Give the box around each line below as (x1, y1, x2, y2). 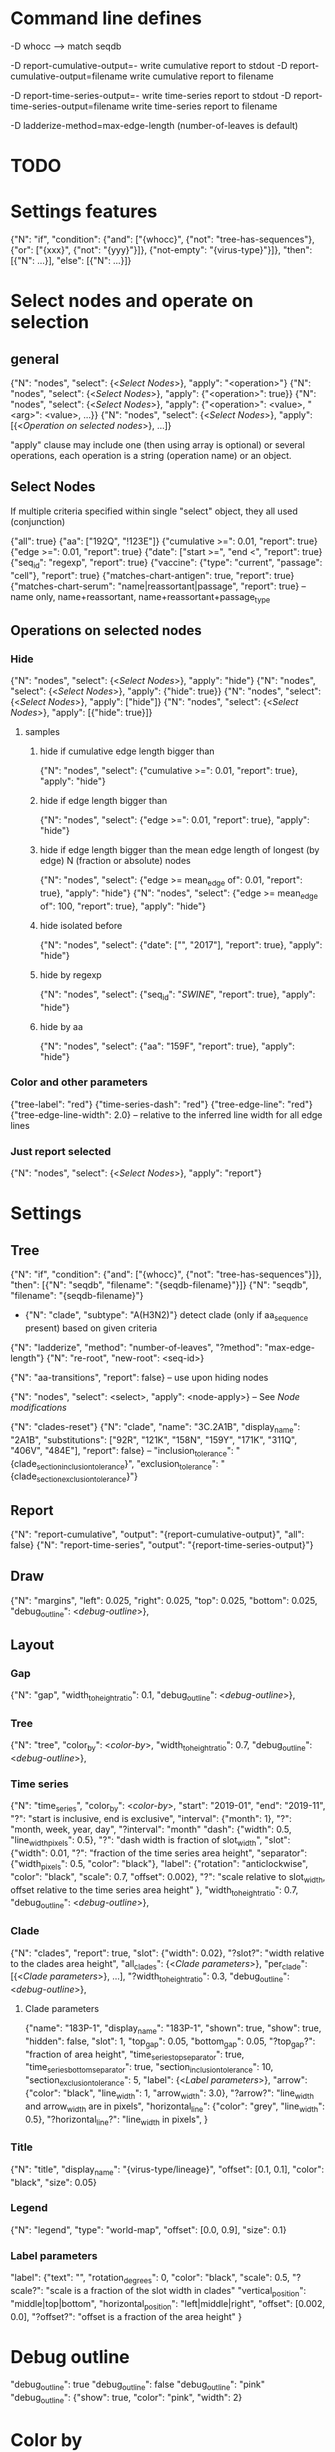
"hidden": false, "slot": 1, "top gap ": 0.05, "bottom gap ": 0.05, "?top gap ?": (24, 2035, 316, 2049)
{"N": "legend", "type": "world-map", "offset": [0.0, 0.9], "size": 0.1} (10, 2223, 287, 2236)
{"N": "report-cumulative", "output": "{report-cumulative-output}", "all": (10, 1528, 305, 1540)
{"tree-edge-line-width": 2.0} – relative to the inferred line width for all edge (10, 1108, 323, 1121)
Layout (10, 1636, 55, 1653)
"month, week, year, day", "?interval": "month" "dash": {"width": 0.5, (10, 1823, 292, 1836)
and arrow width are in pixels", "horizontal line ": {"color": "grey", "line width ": (24, 2100, 325, 2114)
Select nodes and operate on (10, 290, 254, 312)
